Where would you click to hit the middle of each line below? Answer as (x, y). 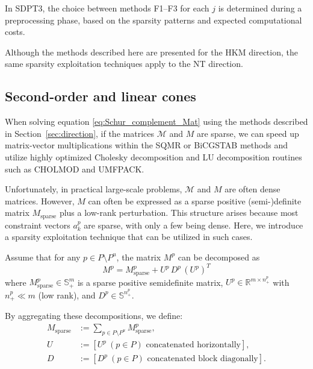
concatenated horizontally (193, 345)
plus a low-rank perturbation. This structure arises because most (179, 213)
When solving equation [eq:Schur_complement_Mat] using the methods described (156, 121)
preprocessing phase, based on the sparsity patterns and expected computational (153, 20)
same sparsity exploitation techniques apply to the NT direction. (124, 64)
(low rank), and (67, 295)
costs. (15, 32)
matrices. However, (40, 200)
